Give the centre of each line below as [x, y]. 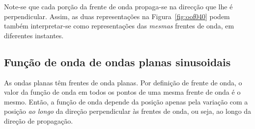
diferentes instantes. [34, 35]
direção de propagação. [39, 120]
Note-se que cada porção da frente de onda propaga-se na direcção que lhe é [118, 6]
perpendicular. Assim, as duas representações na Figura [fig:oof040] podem [117, 16]
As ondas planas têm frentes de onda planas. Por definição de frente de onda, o [123, 82]
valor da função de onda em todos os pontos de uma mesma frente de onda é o [122, 92]
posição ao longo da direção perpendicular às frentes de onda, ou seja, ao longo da [128, 111]
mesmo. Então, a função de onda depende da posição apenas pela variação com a [126, 101]
